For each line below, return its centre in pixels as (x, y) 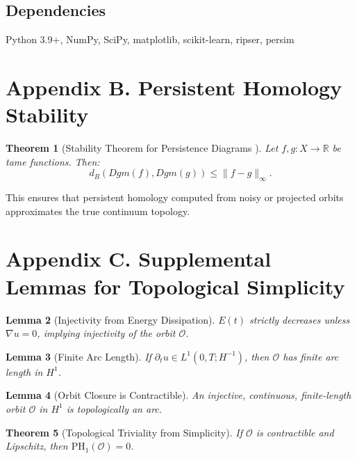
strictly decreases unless (300, 319)
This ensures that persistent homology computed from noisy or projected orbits (175, 197)
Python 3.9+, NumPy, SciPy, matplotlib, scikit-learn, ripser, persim (150, 39)
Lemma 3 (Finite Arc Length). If (78, 356)
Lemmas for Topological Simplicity (175, 286)
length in (24, 371)
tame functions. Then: (53, 161)
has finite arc (311, 356)
